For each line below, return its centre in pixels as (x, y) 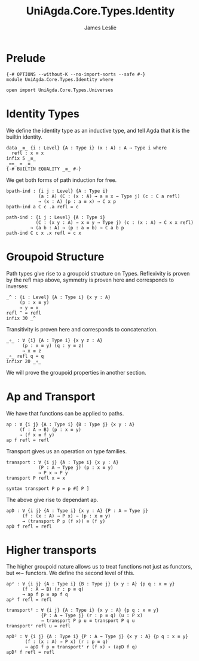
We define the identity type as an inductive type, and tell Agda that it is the (98, 130)
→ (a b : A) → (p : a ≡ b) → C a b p (77, 228)
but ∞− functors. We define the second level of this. (70, 573)
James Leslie (100, 28)
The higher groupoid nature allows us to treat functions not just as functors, (99, 567)
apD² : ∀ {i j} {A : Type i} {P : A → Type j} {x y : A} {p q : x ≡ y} (97, 637)
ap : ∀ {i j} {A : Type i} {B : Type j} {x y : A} (71, 424)
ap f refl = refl (28, 440)
